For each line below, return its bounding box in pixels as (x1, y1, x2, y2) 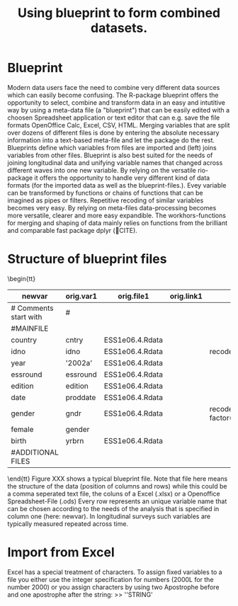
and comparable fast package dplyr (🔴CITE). (7, 226, 138, 234)
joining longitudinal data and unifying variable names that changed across (7, 158, 223, 167)
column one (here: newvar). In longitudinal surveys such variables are (7, 512, 211, 520)
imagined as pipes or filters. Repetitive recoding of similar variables (7, 196, 204, 205)
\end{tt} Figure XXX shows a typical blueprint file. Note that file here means (7, 474, 228, 483)
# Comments (11, 303, 55, 313)
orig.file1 (118, 291, 149, 301)
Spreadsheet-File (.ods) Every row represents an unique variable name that (7, 497, 227, 505)
